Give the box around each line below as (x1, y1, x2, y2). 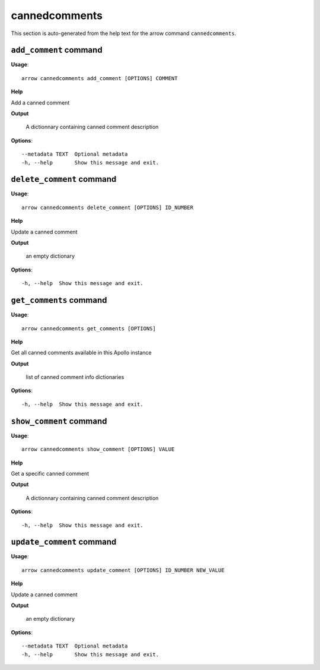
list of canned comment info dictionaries (25, 374, 124, 381)
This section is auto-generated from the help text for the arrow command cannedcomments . (11, 30, 236, 37)
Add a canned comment (11, 99, 70, 106)
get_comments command (11, 295, 107, 305)
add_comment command (11, 45, 103, 55)
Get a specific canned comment (11, 470, 89, 477)
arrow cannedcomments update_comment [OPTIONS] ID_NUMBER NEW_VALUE (21, 567, 225, 573)
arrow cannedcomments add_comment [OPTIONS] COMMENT (21, 75, 178, 81)
